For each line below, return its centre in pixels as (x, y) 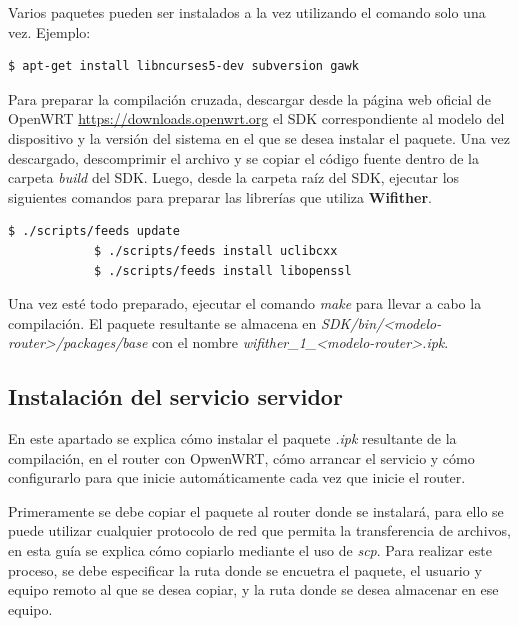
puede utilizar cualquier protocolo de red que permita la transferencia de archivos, (259, 530)
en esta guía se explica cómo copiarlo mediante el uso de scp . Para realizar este (250, 550)
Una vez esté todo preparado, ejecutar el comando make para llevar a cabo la (245, 303)
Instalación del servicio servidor (175, 396)
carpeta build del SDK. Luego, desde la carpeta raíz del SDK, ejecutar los (234, 177)
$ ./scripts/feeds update (94, 231)
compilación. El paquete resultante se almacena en (162, 322)
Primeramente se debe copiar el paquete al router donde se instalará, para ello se (256, 510)
